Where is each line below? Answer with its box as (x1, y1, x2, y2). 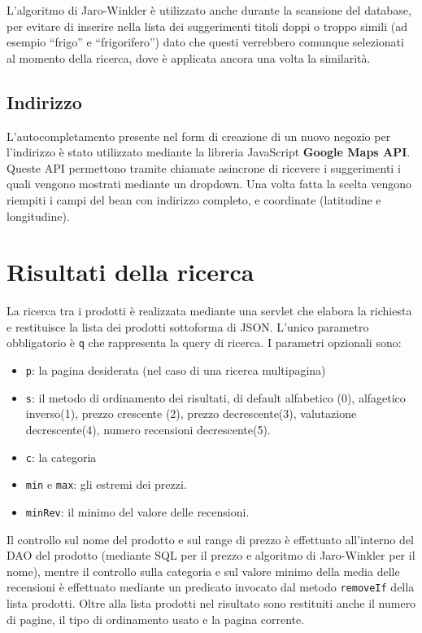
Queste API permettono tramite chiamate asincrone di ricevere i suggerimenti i (7, 159, 401, 176)
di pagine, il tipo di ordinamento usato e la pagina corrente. (7, 610, 305, 627)
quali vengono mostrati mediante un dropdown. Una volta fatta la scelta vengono (7, 175, 412, 192)
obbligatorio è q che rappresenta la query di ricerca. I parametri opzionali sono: (7, 334, 402, 351)
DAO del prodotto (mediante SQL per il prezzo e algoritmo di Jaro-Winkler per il (7, 547, 415, 564)
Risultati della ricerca (7, 255, 255, 288)
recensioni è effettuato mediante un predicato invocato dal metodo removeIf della (7, 578, 415, 596)
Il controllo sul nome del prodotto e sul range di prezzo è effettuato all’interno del (7, 530, 414, 547)
